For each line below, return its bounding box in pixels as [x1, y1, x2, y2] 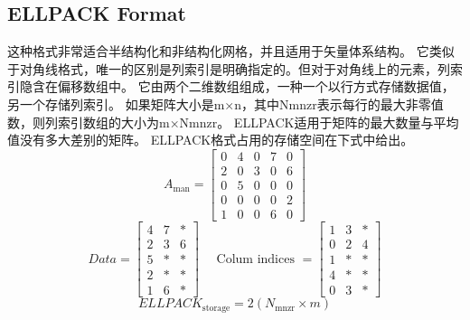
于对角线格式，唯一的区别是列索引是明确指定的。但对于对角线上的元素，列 [7, 59, 450, 78]
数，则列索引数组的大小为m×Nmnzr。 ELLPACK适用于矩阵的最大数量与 [7, 112, 434, 131]
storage [202, 303, 230, 313]
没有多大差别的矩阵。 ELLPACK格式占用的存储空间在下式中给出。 [19, 130, 414, 149]
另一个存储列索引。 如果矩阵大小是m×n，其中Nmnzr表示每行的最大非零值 [7, 94, 444, 113]
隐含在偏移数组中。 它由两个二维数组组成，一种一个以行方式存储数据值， [19, 77, 455, 96]
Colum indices [216, 252, 295, 266]
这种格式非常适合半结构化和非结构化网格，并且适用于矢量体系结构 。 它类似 [7, 42, 455, 61]
